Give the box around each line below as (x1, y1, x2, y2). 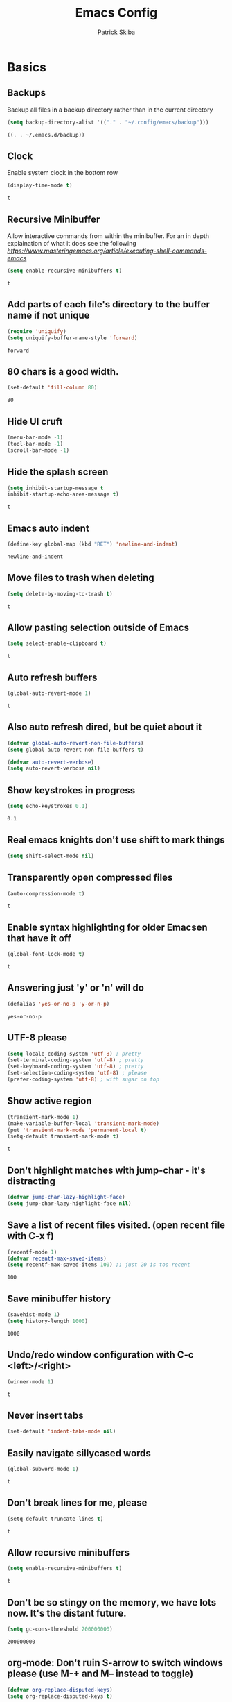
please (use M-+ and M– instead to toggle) (7, 1668, 194, 1680)
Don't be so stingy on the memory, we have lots (7, 1596, 217, 1608)
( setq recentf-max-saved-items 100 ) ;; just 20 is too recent (7, 1261, 190, 1268)
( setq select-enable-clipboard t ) (7, 640, 107, 647)
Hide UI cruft (7, 415, 63, 428)
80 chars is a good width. (7, 366, 119, 378)
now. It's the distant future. (7, 1607, 127, 1619)
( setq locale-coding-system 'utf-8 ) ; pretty (7, 1050, 141, 1057)
